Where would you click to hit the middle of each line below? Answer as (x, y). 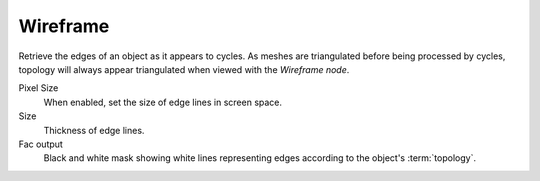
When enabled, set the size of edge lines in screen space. (163, 102)
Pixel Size (38, 88)
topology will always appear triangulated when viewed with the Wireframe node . (184, 69)
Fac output (41, 144)
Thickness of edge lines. (94, 130)
